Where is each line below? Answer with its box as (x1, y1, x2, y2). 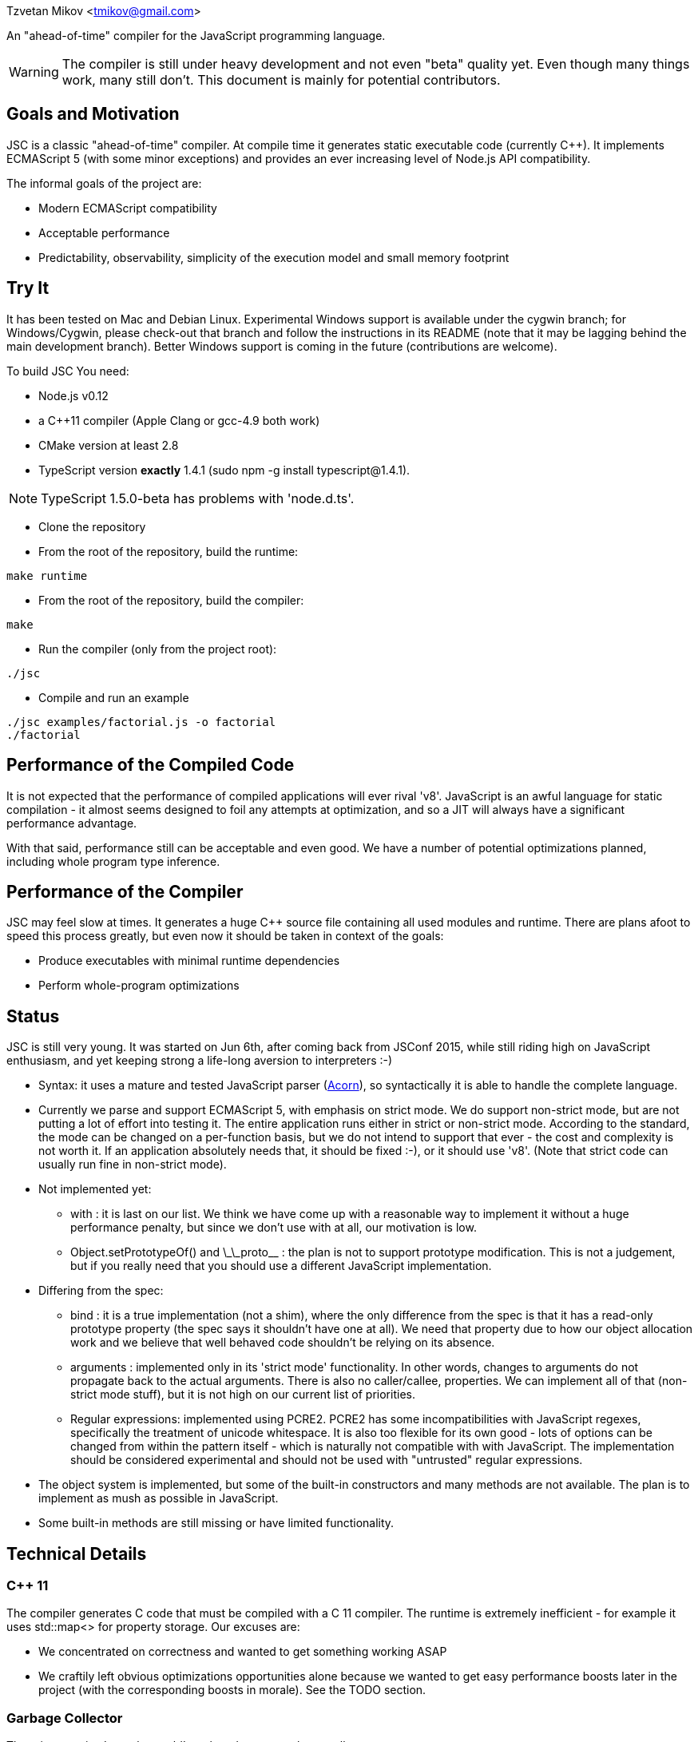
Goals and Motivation (6, 104, 180, 125)
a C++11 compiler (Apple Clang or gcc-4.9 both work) (38, 413, 320, 427)
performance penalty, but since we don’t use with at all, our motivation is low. (70, 1220, 477, 1235)
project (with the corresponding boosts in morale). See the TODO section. (38, 1683, 426, 1697)
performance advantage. (6, 815, 137, 830)
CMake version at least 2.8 (38, 438, 179, 452)
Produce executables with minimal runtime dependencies (38, 954, 340, 968)
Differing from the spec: (38, 1284, 164, 1298)
